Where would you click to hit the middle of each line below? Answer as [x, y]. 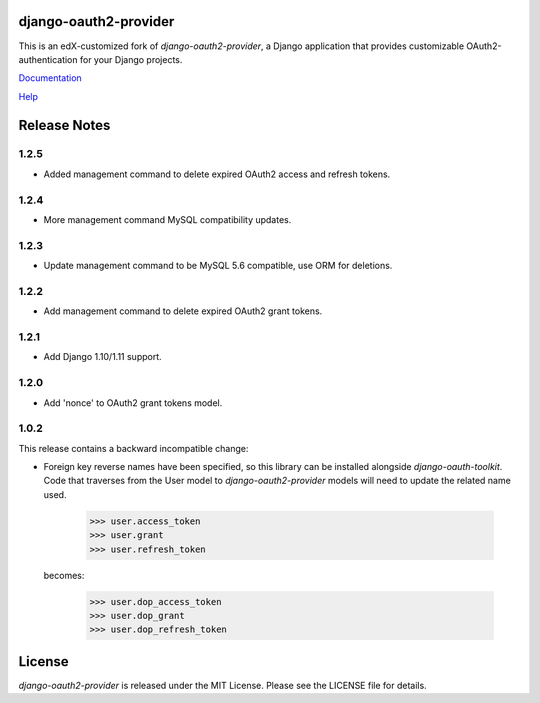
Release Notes [64, 125]
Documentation [50, 78]
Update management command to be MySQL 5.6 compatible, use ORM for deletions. [218, 266]
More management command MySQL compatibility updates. [167, 219]
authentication [48, 59]
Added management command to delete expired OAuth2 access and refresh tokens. [217, 174]
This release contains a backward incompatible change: [133, 448]
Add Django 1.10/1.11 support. [102, 357]
